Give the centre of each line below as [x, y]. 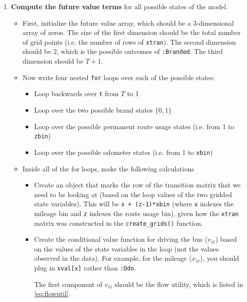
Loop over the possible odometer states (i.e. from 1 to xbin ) [123, 152]
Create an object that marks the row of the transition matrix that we [137, 185]
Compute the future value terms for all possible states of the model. [119, 6]
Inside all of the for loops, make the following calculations [108, 168]
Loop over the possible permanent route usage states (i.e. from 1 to [134, 126]
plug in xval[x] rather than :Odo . [85, 268]
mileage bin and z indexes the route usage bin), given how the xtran [136, 213]
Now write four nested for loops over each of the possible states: [119, 77]
